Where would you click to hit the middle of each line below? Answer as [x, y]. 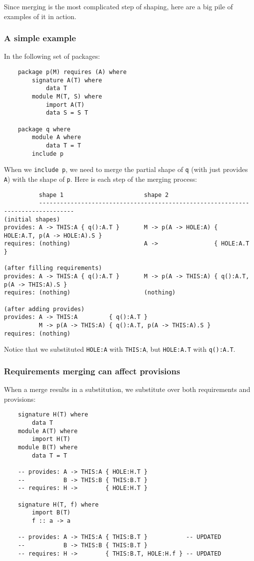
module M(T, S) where [67, 96]
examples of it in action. [40, 16]
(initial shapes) [32, 219]
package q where [44, 129]
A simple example [40, 38]
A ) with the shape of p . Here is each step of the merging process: [101, 179]
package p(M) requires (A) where [72, 72]
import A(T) [65, 105]
